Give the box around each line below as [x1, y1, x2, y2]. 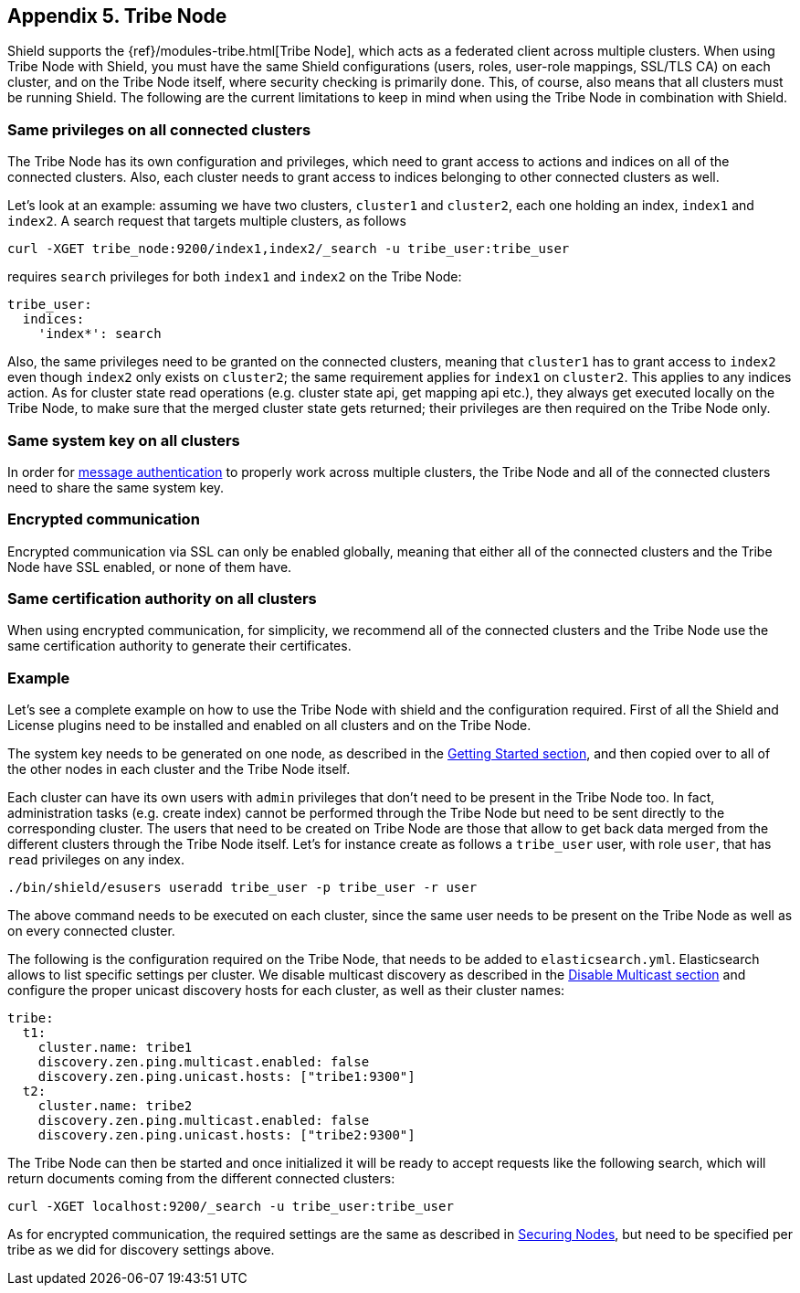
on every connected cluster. [7, 923, 175, 939]
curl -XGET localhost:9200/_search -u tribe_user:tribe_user [7, 1199, 454, 1214]
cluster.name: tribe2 [37, 1098, 193, 1114]
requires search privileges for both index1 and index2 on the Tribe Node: [7, 269, 462, 285]
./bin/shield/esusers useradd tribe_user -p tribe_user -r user [7, 880, 478, 896]
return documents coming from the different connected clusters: [7, 1171, 395, 1187]
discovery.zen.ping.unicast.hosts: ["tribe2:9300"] [37, 1128, 416, 1143]
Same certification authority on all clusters [7, 589, 317, 609]
